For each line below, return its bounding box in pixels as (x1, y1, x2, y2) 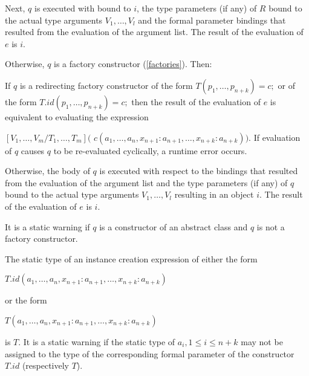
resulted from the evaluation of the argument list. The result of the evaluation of (5, 25, 304, 38)
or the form (5, 294, 47, 306)
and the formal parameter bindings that (138, 13, 286, 26)
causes (21, 144, 45, 157)
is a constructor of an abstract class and (99, 220, 248, 233)
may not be (241, 335, 283, 348)
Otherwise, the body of (5, 164, 90, 177)
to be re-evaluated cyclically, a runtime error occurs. (53, 144, 247, 157)
